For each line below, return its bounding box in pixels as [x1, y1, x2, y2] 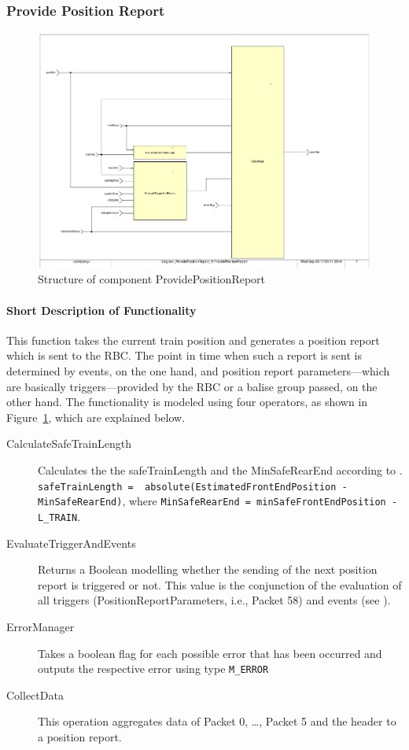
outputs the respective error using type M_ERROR [38, 660, 269, 677]
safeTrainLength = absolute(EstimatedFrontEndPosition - [38, 481, 348, 493]
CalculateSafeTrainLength [6, 435, 131, 452]
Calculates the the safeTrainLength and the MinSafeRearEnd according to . [38, 462, 403, 478]
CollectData [6, 686, 64, 703]
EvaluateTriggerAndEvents [6, 534, 136, 551]
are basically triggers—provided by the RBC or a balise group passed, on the [6, 378, 378, 394]
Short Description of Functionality [6, 301, 197, 318]
